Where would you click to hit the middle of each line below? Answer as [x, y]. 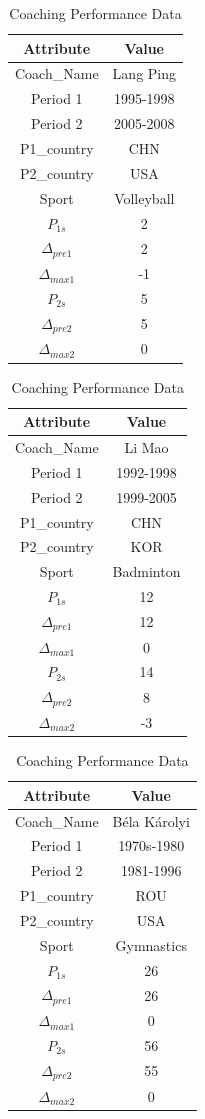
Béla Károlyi [151, 820]
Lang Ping [144, 73]
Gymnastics [151, 944]
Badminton [146, 571]
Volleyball [144, 197]
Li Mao [146, 446]
